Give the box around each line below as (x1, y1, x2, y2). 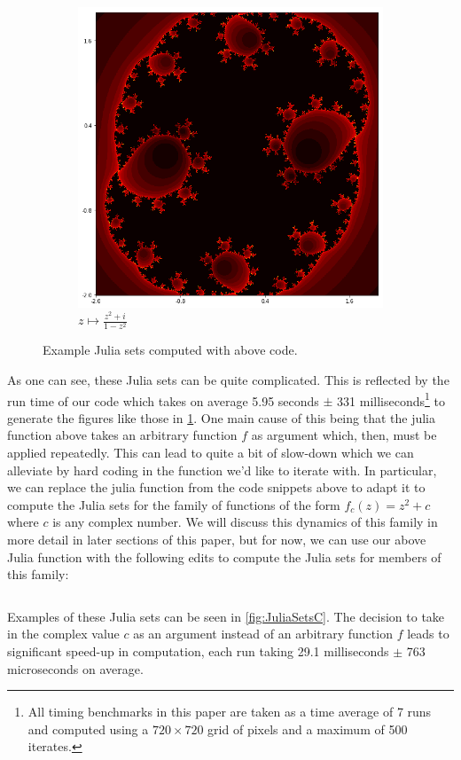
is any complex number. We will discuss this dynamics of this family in (52, 513, 438, 531)
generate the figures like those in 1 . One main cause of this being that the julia (7, 408, 435, 427)
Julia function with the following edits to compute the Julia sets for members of (7, 547, 441, 566)
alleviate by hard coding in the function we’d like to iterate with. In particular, (7, 460, 437, 479)
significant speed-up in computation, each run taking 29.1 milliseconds (7, 642, 389, 661)
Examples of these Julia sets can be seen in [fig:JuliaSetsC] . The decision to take (7, 607, 445, 625)
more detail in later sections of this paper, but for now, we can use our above (7, 530, 426, 549)
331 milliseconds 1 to (337, 388, 445, 410)
